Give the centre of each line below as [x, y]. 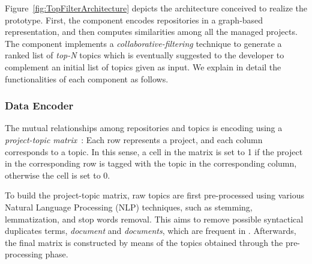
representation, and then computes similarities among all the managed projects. [151, 32]
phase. [57, 254]
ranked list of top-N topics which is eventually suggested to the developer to [145, 55]
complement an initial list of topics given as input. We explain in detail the [143, 66]
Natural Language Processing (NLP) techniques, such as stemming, [129, 207]
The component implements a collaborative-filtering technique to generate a [143, 43]
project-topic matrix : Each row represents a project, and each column [134, 139]
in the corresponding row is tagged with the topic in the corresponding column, [151, 163]
